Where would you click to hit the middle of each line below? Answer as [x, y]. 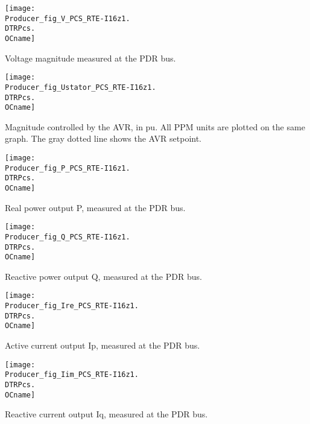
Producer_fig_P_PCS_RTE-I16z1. [68, 168]
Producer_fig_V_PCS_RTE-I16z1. [68, 18]
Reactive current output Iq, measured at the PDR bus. [106, 414]
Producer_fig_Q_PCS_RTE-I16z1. [68, 237]
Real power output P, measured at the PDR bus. [95, 207]
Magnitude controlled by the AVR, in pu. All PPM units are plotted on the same [155, 126]
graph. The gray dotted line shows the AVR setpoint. [103, 138]
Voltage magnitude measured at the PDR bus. [90, 58]
